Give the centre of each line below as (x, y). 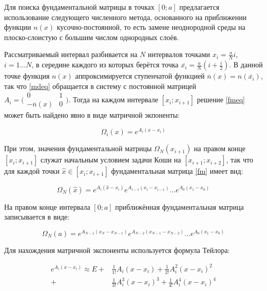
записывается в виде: (37, 217)
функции (18, 27)
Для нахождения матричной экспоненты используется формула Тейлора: (117, 250)
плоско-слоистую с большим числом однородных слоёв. (92, 37)
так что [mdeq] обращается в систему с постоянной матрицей (100, 86)
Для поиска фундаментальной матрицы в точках (79, 7)
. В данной (246, 65)
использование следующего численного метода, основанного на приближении (126, 17)
